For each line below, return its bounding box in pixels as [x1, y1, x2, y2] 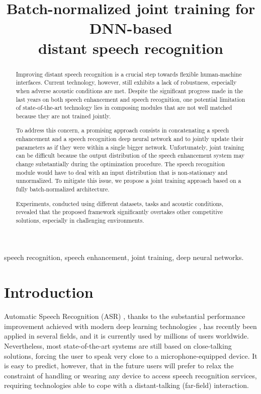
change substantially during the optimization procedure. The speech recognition [16, 160, 225, 168]
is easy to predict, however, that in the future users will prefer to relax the [4, 360, 234, 371]
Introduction [4, 282, 94, 302]
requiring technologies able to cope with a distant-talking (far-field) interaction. [4, 380, 249, 390]
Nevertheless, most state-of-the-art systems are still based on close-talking [4, 340, 232, 351]
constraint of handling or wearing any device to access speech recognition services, [4, 370, 257, 380]
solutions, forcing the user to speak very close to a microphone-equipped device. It [4, 350, 257, 361]
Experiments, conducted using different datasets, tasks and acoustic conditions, [16, 199, 224, 208]
